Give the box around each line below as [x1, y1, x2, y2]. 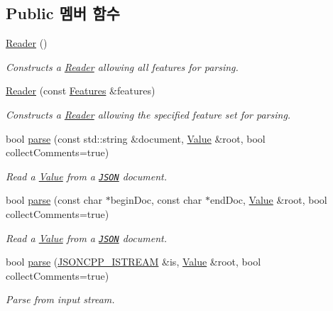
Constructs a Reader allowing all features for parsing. [6, 59, 239, 74]
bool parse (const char [6, 192, 102, 207]
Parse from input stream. [6, 292, 115, 307]
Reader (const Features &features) [6, 83, 155, 98]
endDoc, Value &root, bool [209, 192, 327, 207]
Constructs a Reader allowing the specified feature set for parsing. [6, 107, 291, 121]
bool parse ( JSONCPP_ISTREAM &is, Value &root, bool [6, 254, 261, 269]
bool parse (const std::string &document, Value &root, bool [6, 131, 266, 146]
